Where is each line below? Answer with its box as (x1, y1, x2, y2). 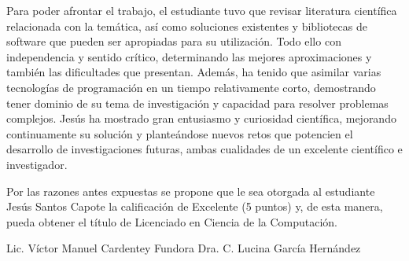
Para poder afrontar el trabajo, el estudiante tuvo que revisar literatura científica (6, 2, 397, 18)
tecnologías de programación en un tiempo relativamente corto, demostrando (6, 79, 376, 95)
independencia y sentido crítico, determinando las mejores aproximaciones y (6, 48, 372, 64)
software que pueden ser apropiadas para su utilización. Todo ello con (6, 33, 341, 50)
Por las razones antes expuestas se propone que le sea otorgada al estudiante (6, 182, 375, 199)
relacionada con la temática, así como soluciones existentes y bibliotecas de (6, 17, 367, 34)
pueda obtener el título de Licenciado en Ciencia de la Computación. (6, 213, 338, 230)
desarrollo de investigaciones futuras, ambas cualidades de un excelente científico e (6, 141, 403, 157)
